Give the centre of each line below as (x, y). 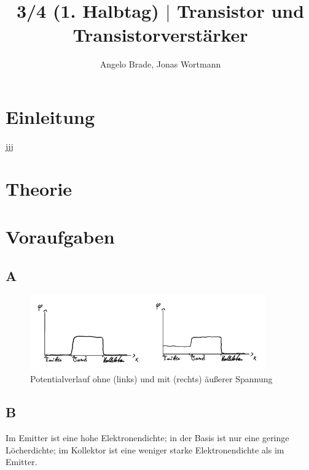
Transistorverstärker (160, 35)
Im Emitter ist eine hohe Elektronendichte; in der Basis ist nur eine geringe (147, 437)
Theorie (39, 188)
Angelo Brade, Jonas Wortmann (160, 64)
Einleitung (50, 116)
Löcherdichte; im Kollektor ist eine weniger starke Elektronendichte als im (145, 449)
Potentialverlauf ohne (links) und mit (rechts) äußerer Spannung (151, 379)
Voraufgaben (60, 236)
